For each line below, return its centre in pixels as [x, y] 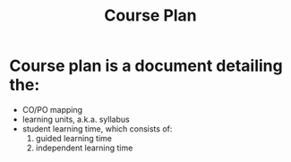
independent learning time [84, 148]
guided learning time [73, 138]
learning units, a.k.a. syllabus [76, 119]
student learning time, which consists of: [97, 128]
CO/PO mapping [52, 109]
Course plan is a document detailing [146, 66]
